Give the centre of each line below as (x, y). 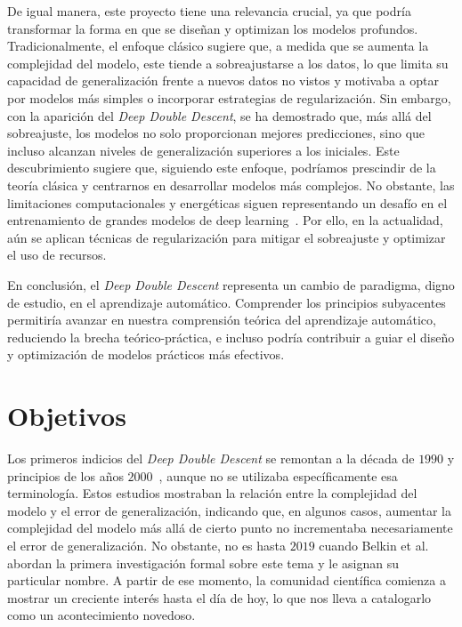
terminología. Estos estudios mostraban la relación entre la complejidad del (212, 493)
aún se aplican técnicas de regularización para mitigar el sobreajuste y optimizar (227, 237)
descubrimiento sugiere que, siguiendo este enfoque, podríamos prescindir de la (222, 168)
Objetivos (67, 416)
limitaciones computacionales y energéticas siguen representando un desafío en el (227, 202)
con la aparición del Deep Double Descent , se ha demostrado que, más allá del (219, 115)
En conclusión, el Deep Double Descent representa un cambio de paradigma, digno (231, 284)
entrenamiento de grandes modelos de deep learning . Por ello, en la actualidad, (225, 220)
